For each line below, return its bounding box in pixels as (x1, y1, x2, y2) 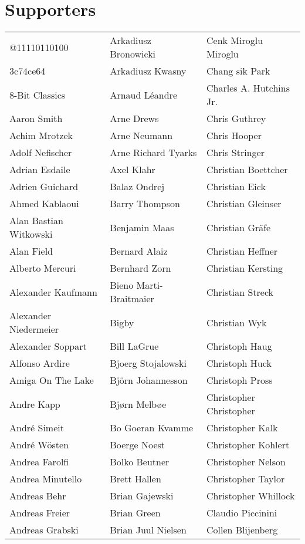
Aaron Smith (9, 111, 63, 126)
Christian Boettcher (206, 163, 288, 177)
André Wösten (9, 438, 69, 452)
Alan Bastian (9, 214, 63, 228)
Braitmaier (110, 292, 154, 306)
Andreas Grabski (9, 523, 79, 537)
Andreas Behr (9, 489, 66, 503)
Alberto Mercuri (9, 261, 76, 275)
